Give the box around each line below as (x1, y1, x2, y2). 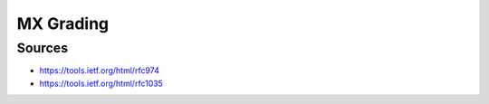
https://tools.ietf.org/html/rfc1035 (39, 78, 163, 89)
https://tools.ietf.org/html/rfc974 (39, 65, 160, 76)
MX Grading (16, 14, 110, 33)
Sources (16, 40, 68, 56)
